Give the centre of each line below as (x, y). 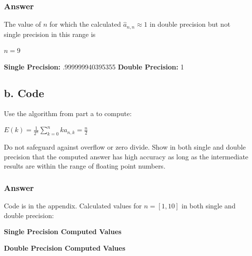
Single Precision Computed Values (63, 231)
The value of (23, 24)
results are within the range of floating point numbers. (85, 166)
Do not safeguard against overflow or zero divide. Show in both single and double (125, 147)
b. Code (24, 93)
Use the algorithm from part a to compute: (68, 113)
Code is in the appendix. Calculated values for (73, 206)
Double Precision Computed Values (65, 247)
